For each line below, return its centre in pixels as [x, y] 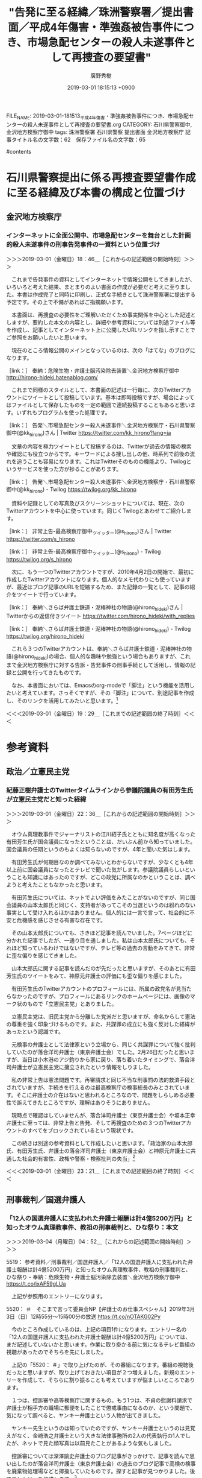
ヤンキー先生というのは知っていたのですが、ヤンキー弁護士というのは [98, 1428]
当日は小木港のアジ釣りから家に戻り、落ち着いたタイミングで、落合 [106, 1060]
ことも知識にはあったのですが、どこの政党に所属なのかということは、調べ [103, 877]
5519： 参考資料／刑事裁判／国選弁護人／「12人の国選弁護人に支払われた [97, 1262]
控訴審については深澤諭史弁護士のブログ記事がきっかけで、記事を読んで [100, 1456]
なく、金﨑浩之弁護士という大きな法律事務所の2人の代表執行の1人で [101, 1436]
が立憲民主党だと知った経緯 [46, 800]
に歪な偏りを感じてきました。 [43, 955]
